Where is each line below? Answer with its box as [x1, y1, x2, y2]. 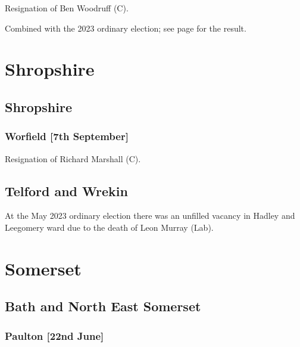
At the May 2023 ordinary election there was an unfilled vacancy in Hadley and [5, 209, 295, 222]
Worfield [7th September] [5, 129, 129, 144]
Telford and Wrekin [5, 181, 128, 200]
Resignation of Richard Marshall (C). [5, 152, 141, 165]
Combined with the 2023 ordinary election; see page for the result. [5, 21, 246, 34]
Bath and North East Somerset [5, 297, 201, 315]
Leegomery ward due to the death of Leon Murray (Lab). [5, 221, 214, 233]
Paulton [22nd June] [5, 328, 104, 343]
